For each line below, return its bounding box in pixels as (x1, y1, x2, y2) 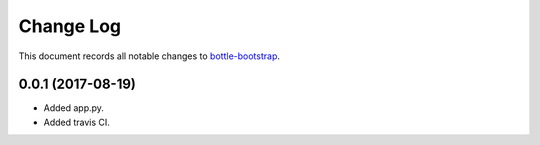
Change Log (18, 15, 122, 37)
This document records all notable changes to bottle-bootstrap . (18, 50, 280, 62)
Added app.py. (43, 102, 105, 114)
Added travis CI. (43, 116, 110, 128)
